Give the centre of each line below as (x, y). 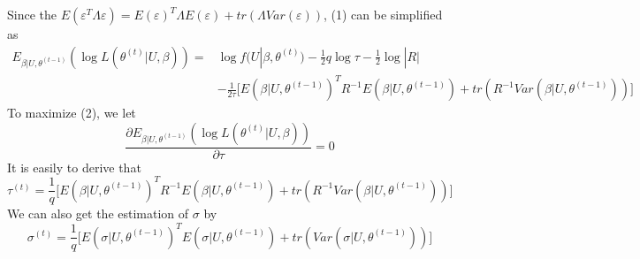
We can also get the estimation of (98, 213)
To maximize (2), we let (72, 113)
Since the (32, 14)
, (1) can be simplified (383, 14)
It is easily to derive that (74, 167)
